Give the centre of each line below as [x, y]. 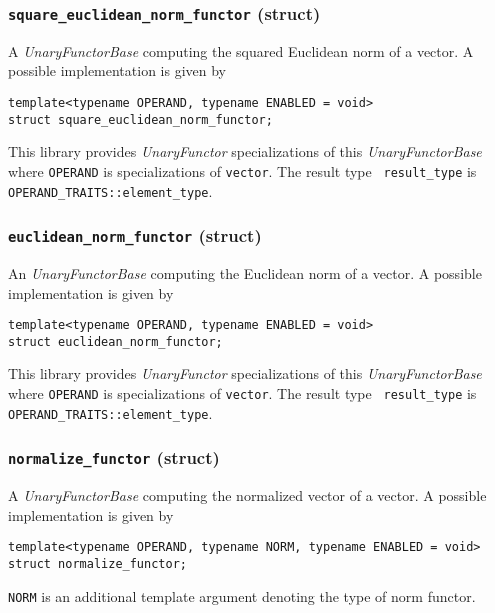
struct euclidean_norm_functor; [115, 341]
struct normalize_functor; [97, 564]
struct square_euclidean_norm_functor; [140, 119]
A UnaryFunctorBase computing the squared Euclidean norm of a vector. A [241, 50]
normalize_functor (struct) [114, 457]
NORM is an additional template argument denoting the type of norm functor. [242, 595]
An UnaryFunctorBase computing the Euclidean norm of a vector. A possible [245, 272]
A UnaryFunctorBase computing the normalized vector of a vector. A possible [247, 495]
